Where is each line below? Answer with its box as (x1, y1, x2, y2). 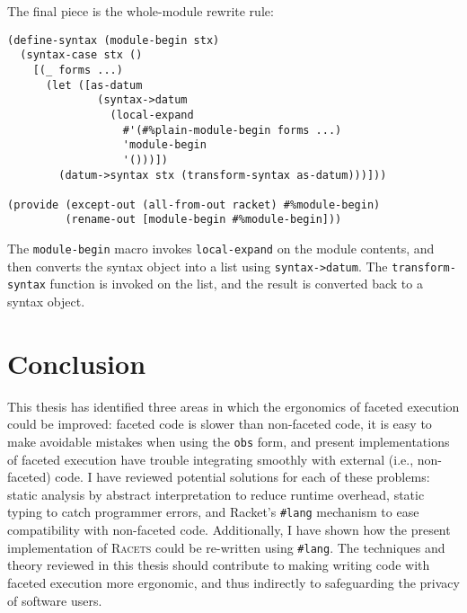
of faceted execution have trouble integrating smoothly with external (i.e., (7, 449, 414, 468)
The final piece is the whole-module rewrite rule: (7, 2, 274, 20)
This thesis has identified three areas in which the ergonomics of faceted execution (7, 396, 460, 415)
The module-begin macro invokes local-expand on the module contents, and (7, 239, 435, 258)
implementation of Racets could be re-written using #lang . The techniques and (7, 537, 445, 556)
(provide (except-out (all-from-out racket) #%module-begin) (7, 198, 381, 211)
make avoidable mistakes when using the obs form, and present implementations (7, 432, 450, 450)
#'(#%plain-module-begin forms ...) (122, 123, 342, 137)
